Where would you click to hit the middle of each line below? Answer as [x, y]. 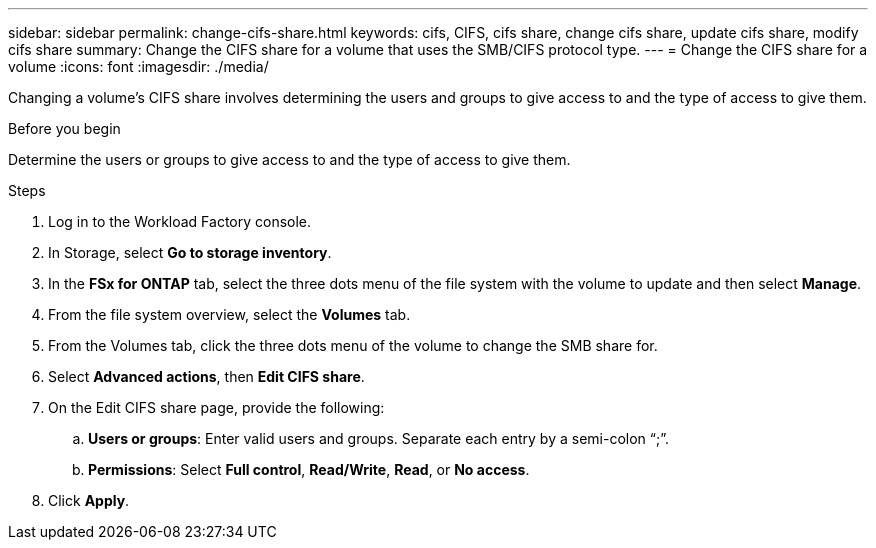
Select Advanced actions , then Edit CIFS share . [206, 376]
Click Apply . [89, 500]
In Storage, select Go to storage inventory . [190, 252]
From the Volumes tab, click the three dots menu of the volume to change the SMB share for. [353, 345]
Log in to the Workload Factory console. [180, 221]
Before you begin [64, 128]
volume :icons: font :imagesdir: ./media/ [138, 66]
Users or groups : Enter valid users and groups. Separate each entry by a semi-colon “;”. [378, 438]
